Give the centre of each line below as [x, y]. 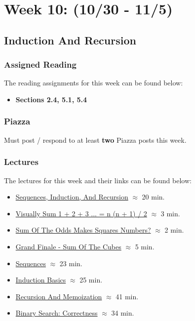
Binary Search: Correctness [57, 313]
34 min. [123, 313]
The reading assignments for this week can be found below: [94, 83]
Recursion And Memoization [59, 296]
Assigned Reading [40, 64]
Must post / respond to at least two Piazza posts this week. [95, 140]
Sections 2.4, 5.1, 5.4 [51, 99]
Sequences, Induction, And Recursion [72, 197]
